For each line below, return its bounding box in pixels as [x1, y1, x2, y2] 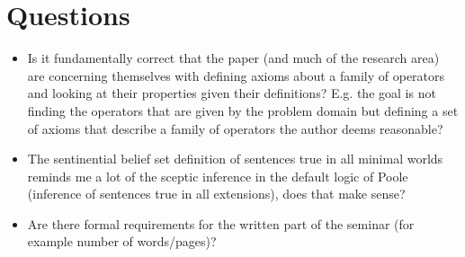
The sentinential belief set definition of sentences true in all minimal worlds [27, 149, 443, 168]
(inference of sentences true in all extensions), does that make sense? [27, 184, 406, 203]
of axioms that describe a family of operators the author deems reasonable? [27, 119, 443, 137]
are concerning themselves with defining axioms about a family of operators [27, 66, 445, 84]
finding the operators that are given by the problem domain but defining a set [27, 101, 459, 120]
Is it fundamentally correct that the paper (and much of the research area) [27, 49, 440, 67]
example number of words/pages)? [27, 232, 217, 251]
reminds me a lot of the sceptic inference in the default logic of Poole [27, 166, 408, 185]
